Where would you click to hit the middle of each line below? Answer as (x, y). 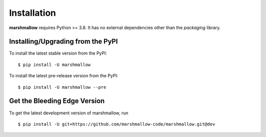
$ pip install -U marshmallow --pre (62, 87)
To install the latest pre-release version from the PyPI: (64, 76)
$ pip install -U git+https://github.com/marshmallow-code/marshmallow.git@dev (116, 124)
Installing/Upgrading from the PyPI (64, 42)
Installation (33, 13)
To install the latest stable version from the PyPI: (58, 53)
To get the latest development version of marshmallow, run (69, 113)
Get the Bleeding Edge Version (57, 101)
